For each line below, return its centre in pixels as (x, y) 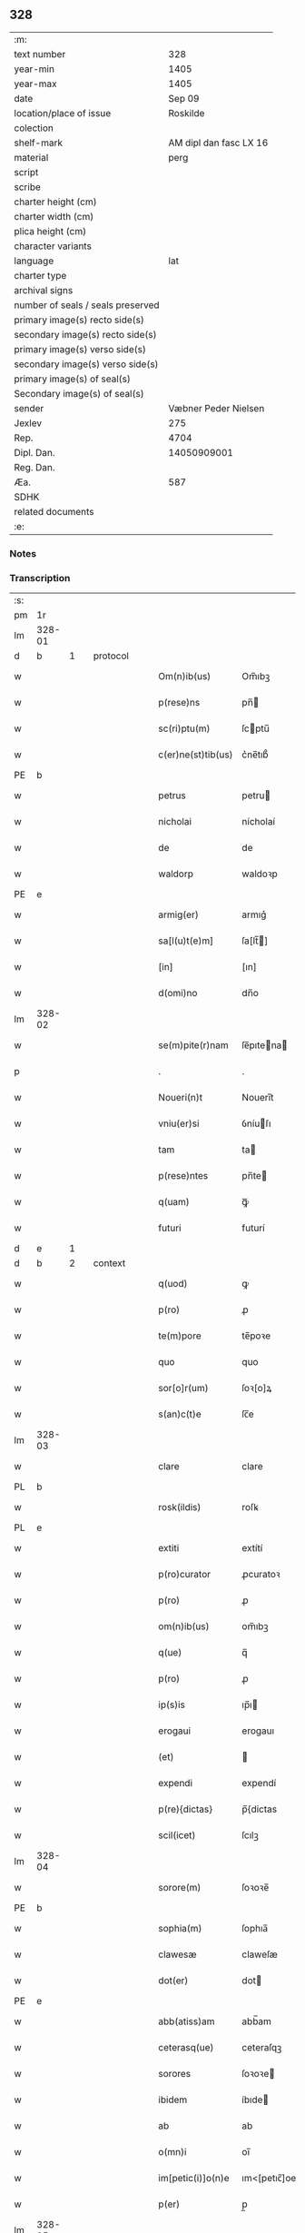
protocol (111, 656)
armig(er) (179, 914)
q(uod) (173, 1284)
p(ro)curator (185, 1575)
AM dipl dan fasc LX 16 (218, 143)
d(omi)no (178, 993)
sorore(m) (180, 1888)
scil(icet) (177, 1835)
